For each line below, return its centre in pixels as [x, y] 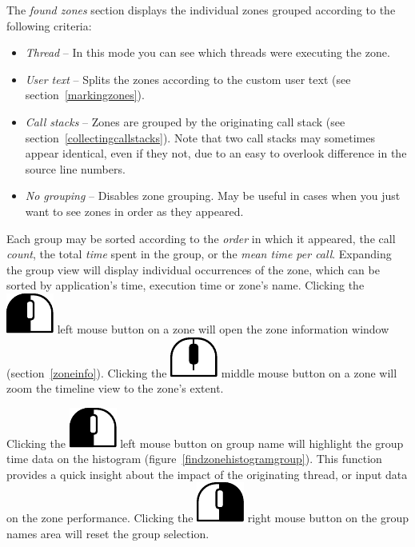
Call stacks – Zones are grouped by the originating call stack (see [185, 121]
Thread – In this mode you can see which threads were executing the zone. [207, 52]
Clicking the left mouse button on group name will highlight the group [205, 443]
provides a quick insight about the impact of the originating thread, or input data [207, 474]
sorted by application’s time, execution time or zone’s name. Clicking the [186, 285]
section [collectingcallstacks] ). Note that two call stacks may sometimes [200, 137]
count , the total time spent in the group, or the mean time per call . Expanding [199, 254]
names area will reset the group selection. [108, 534]
